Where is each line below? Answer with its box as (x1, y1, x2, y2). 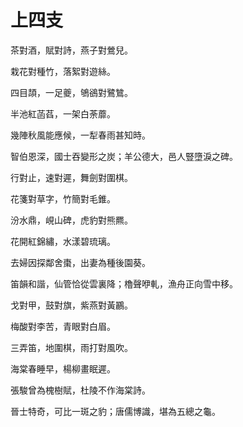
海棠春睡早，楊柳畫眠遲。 (10, 362, 116, 375)
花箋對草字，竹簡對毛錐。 (10, 192, 116, 205)
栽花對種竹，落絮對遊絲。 (10, 65, 116, 77)
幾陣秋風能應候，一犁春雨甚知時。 (10, 129, 151, 141)
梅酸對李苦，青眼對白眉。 (10, 320, 116, 332)
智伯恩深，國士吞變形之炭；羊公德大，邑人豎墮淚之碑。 (10, 150, 238, 162)
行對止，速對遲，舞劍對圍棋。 (10, 171, 133, 183)
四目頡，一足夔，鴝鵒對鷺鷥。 (10, 86, 133, 98)
